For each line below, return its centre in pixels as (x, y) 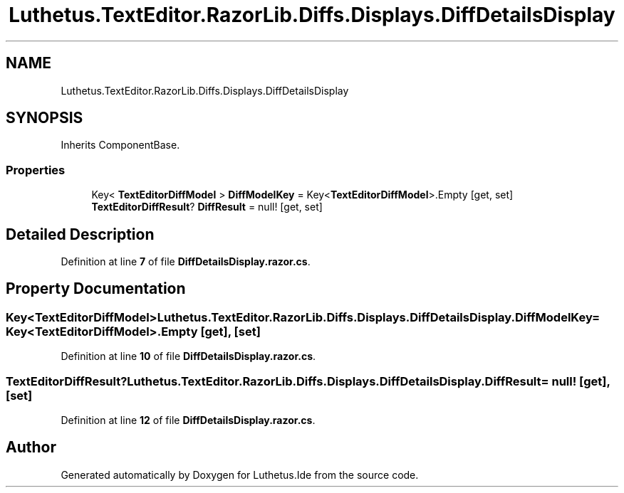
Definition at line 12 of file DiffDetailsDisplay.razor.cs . (188, 420)
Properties (36, 170)
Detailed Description (80, 234)
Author (31, 447)
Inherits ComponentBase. (120, 145)
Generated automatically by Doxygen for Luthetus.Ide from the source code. (240, 475)
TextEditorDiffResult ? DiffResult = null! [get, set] (207, 207)
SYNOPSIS (45, 118)
